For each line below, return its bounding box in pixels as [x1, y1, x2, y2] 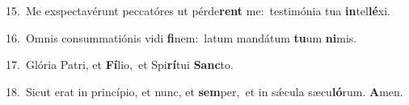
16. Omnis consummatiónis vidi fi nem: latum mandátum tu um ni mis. [6, 29, 357, 46]
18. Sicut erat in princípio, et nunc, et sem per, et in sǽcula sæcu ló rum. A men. [6, 83, 403, 99]
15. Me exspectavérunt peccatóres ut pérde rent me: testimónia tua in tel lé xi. [6, 2, 390, 18]
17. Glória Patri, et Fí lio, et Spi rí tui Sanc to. [6, 56, 234, 73]
